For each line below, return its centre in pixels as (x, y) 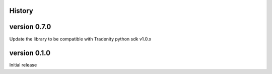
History (21, 11)
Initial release (23, 65)
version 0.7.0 (30, 27)
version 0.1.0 (30, 53)
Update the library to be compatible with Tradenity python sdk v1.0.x (80, 39)
